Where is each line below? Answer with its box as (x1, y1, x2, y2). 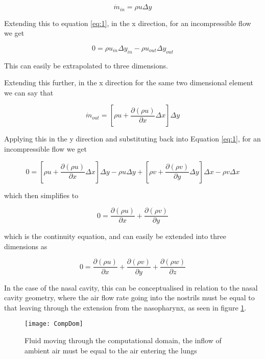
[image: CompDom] (25, 320, 83, 328)
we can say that (4, 87, 54, 98)
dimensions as (4, 241, 47, 251)
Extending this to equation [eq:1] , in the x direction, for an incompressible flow (4, 17, 251, 28)
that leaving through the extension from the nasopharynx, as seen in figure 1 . (4, 302, 247, 313)
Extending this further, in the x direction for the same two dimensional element (4, 77, 253, 88)
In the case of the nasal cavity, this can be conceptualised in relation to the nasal (4, 282, 258, 293)
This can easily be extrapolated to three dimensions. (4, 60, 168, 70)
